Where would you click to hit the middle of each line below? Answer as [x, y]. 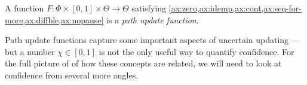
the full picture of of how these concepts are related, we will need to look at [143, 63]
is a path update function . [153, 19]
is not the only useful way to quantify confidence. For [197, 51]
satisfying [149, 8]
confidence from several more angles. [72, 75]
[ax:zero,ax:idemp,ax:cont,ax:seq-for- [235, 8]
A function [24, 8]
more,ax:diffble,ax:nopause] [54, 19]
